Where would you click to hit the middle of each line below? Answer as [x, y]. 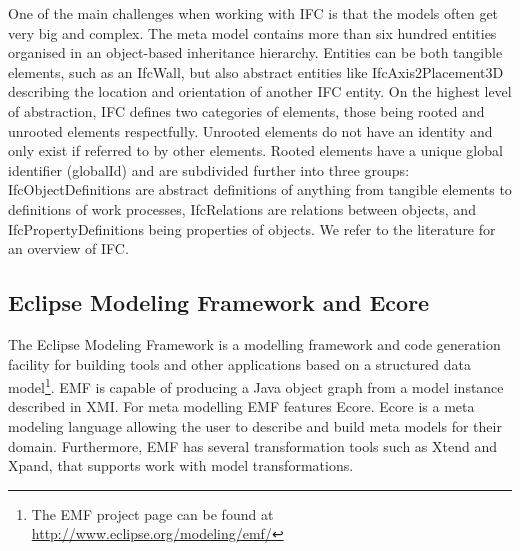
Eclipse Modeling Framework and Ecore [219, 302]
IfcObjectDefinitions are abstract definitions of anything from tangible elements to [260, 189]
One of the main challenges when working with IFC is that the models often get [253, 13]
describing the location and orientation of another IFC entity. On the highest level [260, 91]
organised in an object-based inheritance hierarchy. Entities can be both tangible [255, 52]
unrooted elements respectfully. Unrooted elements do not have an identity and [250, 130]
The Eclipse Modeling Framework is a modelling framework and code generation [254, 343]
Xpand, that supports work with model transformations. [181, 465]
